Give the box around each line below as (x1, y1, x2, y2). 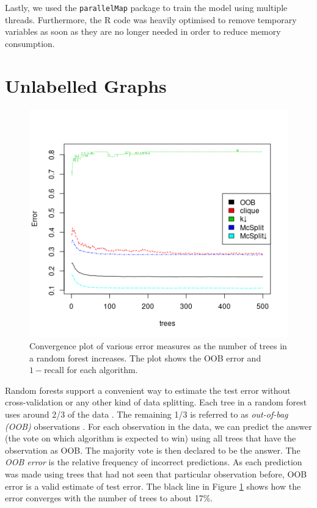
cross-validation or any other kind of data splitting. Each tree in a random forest (5, 396, 307, 408)
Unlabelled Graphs (5, 73, 167, 98)
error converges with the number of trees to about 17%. (5, 492, 213, 504)
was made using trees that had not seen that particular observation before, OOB (5, 467, 307, 480)
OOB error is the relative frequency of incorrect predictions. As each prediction (5, 455, 302, 468)
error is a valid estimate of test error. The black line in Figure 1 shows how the (5, 479, 301, 492)
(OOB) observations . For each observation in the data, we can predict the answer (5, 419, 312, 432)
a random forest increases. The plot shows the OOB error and (29, 351, 261, 364)
